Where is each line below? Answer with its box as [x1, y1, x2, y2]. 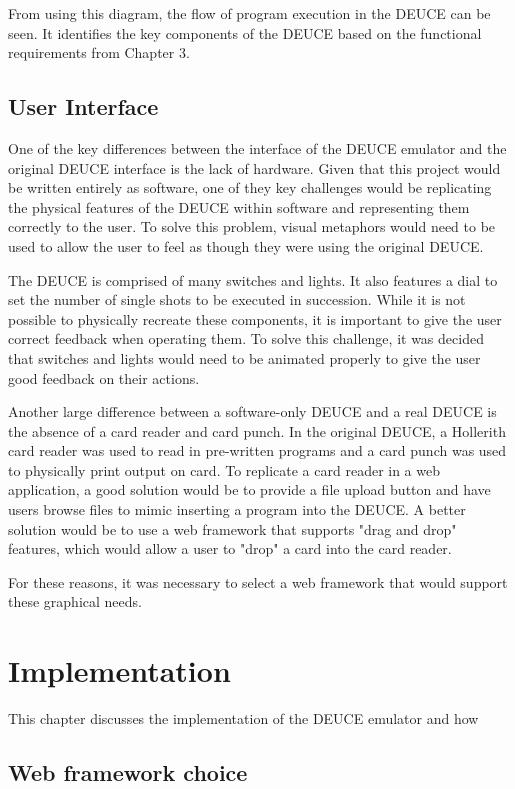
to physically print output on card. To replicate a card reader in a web [8, 459, 440, 480]
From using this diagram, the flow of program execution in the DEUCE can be [8, 3, 491, 23]
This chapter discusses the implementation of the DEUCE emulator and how [8, 708, 479, 729]
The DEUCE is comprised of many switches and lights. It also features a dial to [8, 269, 498, 290]
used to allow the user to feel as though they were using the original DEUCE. [8, 235, 484, 256]
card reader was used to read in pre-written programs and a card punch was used [8, 440, 507, 461]
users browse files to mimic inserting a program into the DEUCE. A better [8, 499, 466, 520]
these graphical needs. [8, 591, 142, 612]
